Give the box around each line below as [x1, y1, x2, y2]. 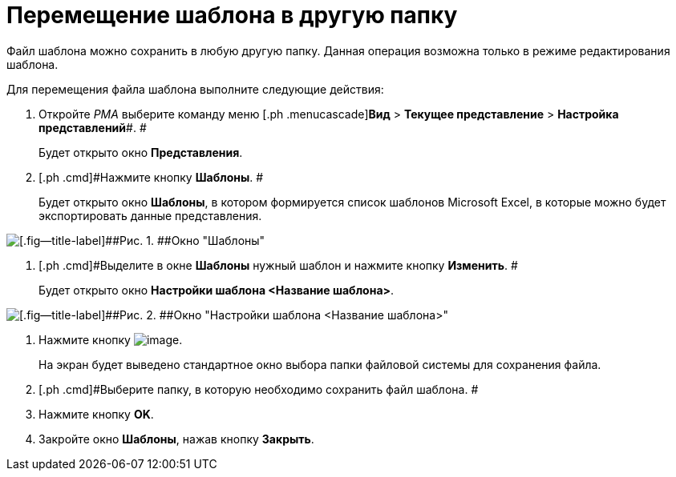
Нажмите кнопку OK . [38, 407, 154, 421]
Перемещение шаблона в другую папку [6, 2, 458, 29]
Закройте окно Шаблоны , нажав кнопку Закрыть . [38, 431, 314, 446]
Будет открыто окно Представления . [38, 145, 243, 159]
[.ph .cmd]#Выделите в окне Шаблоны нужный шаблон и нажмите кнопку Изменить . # [38, 258, 518, 272]
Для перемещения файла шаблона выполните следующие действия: [6, 82, 384, 96]
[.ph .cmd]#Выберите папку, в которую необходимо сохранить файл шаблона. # [38, 382, 479, 396]
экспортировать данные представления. [38, 208, 262, 222]
